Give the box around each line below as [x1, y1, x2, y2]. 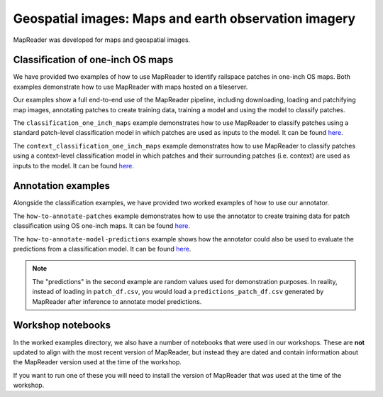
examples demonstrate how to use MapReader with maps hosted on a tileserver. [13, 82, 248, 91]
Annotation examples [13, 180, 110, 192]
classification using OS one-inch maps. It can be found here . [13, 222, 191, 230]
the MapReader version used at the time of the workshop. [13, 358, 182, 366]
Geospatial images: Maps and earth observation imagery [13, 11, 356, 26]
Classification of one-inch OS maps [13, 54, 174, 66]
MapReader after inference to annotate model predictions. [32, 297, 202, 305]
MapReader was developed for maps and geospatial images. [13, 36, 191, 44]
